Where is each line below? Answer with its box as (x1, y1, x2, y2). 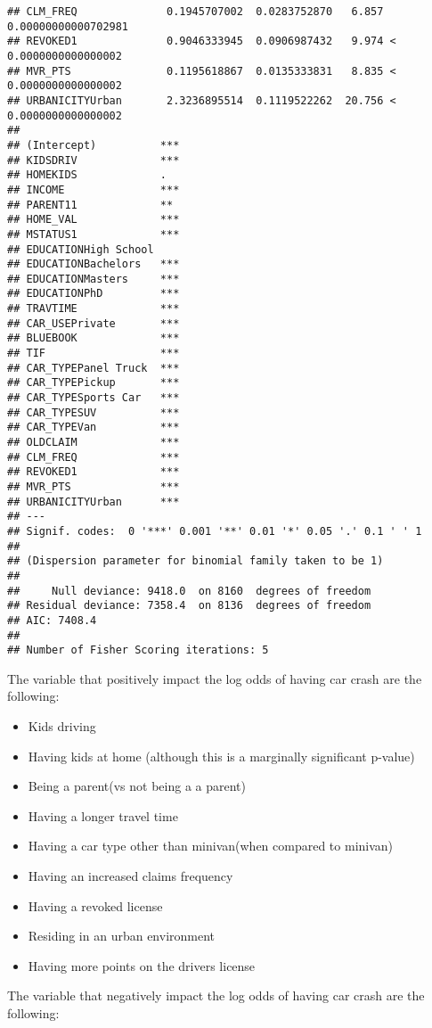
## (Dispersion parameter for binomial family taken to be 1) (7, 555, 384, 568)
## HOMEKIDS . (7, 169, 167, 182)
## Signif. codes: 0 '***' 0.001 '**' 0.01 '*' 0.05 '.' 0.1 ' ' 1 (7, 524, 422, 538)
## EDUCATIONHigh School (7, 243, 154, 256)
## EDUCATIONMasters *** (7, 272, 180, 285)
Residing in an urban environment (28, 926, 216, 945)
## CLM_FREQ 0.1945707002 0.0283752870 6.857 (7, 5, 384, 18)
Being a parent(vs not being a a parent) (28, 777, 246, 795)
